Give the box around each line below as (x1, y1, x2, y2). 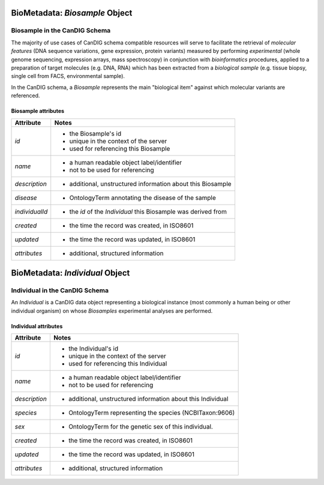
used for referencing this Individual (68, 360, 167, 368)
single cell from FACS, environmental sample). (11, 73, 125, 80)
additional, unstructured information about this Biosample (69, 179, 232, 188)
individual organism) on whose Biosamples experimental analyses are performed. (11, 307, 213, 315)
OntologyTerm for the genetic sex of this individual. (68, 423, 213, 431)
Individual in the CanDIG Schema (11, 286, 109, 294)
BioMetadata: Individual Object (11, 268, 130, 278)
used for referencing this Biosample (69, 144, 170, 152)
